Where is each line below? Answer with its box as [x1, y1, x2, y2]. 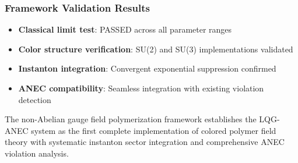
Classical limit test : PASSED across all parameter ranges [18, 23, 232, 36]
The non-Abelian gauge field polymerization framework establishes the [5, 113, 257, 125]
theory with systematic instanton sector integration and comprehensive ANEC [5, 136, 285, 148]
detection [18, 93, 51, 105]
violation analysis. [5, 147, 69, 159]
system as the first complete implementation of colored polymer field [31, 124, 276, 136]
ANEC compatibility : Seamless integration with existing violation [18, 82, 264, 94]
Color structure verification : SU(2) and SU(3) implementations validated [18, 42, 293, 55]
